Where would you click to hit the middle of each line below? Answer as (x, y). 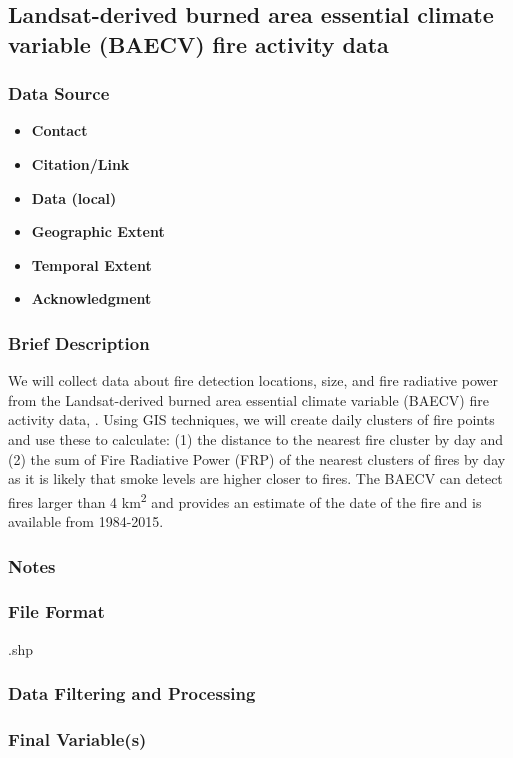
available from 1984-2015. (86, 520)
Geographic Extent (98, 231)
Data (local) (74, 197)
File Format (56, 611)
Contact (59, 130)
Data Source (59, 93)
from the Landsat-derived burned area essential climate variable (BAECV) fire (248, 399)
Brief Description (79, 342)
